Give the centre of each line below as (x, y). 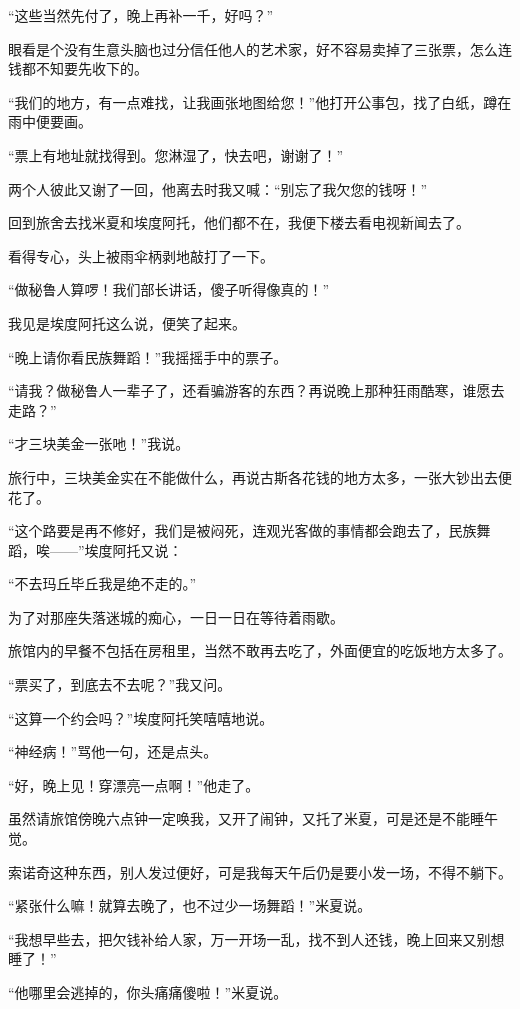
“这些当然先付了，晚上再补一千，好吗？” (141, 15)
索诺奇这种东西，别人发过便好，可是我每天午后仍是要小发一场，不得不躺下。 (260, 871)
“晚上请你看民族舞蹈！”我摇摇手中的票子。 (148, 356)
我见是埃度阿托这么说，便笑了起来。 (127, 322)
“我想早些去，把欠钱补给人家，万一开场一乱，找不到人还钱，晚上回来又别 (249, 938)
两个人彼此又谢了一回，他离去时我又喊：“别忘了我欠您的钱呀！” (218, 188)
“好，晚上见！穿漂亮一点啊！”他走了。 (134, 784)
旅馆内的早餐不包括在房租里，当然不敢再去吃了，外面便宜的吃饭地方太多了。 (260, 650)
